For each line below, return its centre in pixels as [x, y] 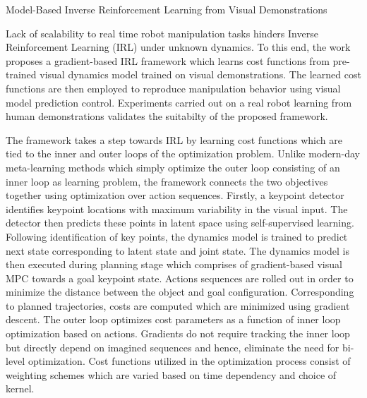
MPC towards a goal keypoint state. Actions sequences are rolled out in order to [180, 278]
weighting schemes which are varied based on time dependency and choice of [171, 374]
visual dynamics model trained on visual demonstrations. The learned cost [200, 74]
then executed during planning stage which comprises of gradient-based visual [174, 264]
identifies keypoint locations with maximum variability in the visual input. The [177, 209]
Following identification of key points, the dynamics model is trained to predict [177, 236]
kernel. [20, 388]
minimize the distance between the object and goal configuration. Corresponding [180, 292]
